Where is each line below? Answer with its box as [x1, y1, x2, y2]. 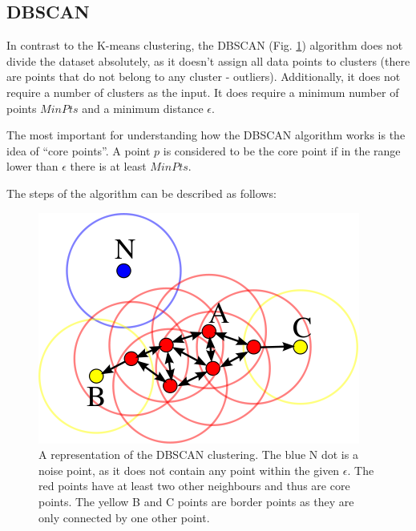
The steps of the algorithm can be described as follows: [6, 184, 277, 201]
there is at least [70, 158, 147, 175]
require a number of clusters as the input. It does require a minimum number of [6, 83, 399, 100]
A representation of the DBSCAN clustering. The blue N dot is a [38, 446, 358, 463]
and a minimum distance [82, 99, 204, 116]
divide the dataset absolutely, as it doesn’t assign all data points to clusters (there [6, 52, 410, 69]
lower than [6, 158, 59, 175]
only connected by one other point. [38, 509, 210, 525]
